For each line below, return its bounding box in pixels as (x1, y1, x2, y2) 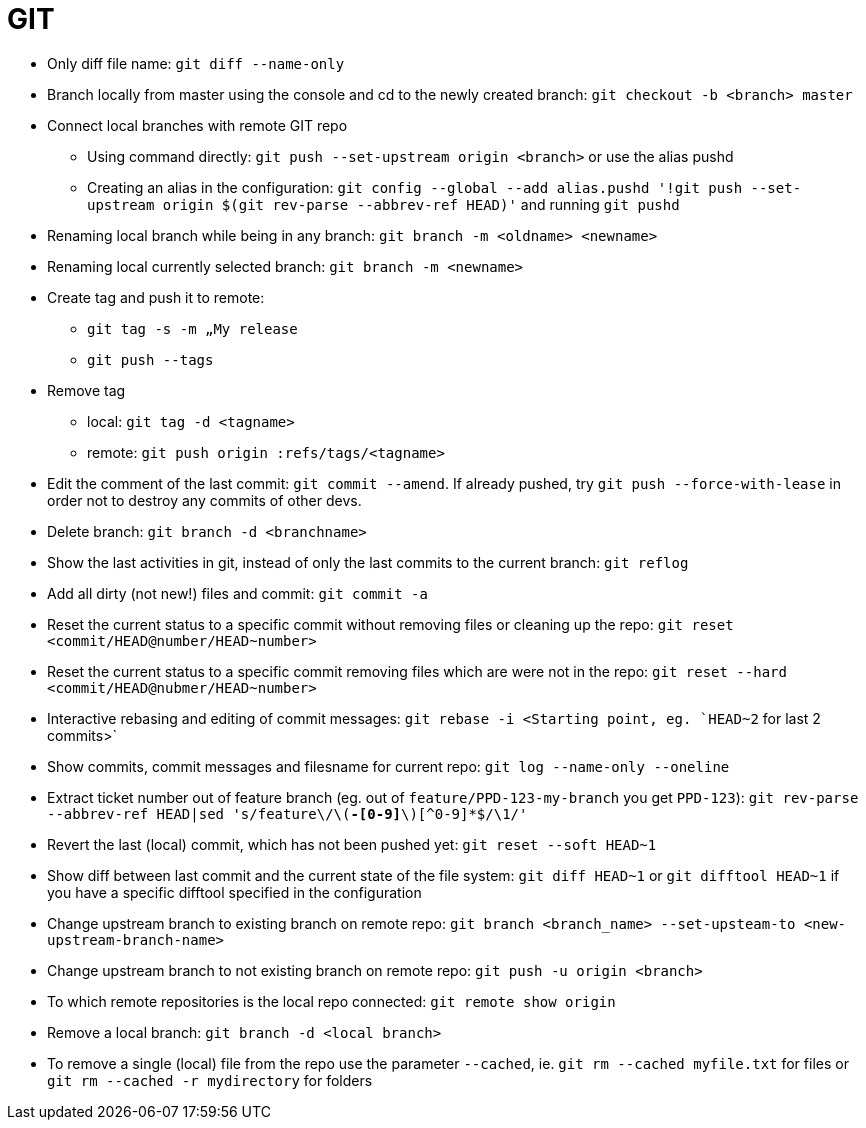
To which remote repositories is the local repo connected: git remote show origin (47, 992, 616, 1010)
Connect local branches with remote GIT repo (47, 116, 348, 134)
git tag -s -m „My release (87, 320, 298, 337)
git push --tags (87, 351, 214, 368)
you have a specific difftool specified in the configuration (47, 883, 422, 901)
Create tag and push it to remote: (47, 288, 265, 306)
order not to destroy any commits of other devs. (47, 491, 362, 509)
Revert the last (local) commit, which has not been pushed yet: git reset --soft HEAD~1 (47, 835, 657, 853)
